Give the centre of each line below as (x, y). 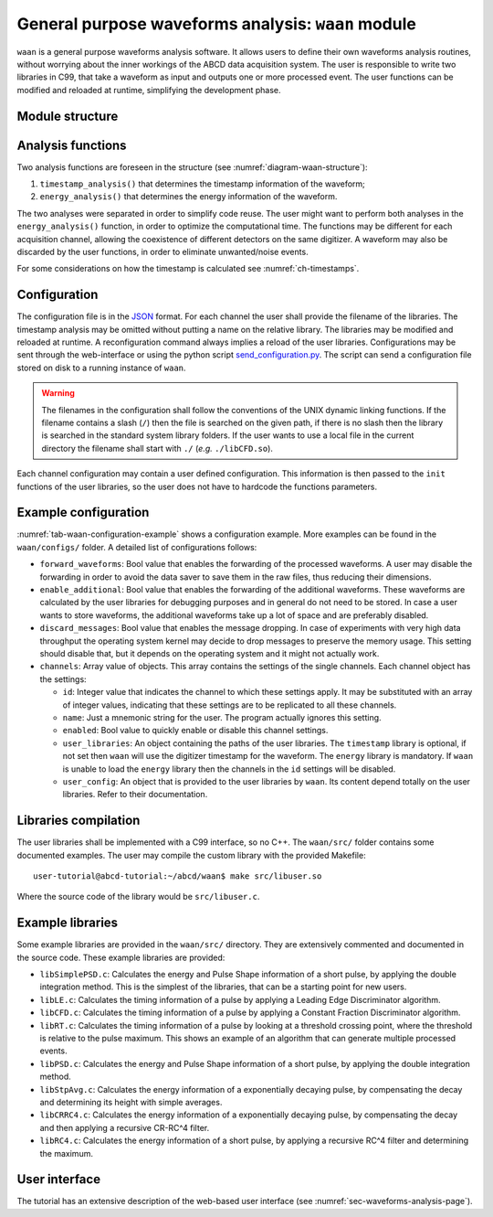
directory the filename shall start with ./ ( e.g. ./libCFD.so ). (157, 448)
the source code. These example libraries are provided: (121, 957)
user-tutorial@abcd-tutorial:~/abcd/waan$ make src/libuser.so (178, 876)
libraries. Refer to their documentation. (135, 795)
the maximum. (66, 1153)
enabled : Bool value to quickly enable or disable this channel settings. (195, 731)
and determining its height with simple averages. (131, 1102)
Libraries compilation (79, 821)
